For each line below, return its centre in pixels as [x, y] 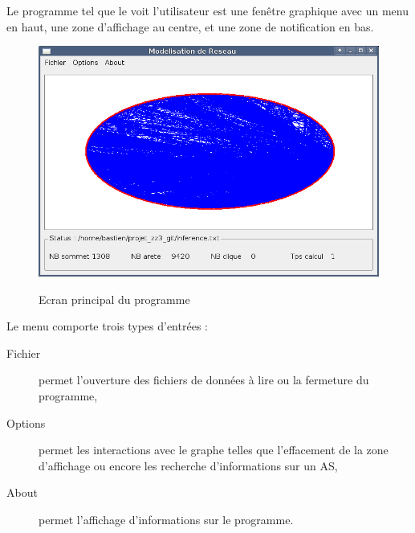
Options [26, 422]
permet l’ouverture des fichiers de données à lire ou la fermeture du [204, 380]
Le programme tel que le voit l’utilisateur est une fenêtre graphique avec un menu [208, 10]
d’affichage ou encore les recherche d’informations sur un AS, [188, 465]
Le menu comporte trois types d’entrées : [107, 326]
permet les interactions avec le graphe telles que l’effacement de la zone [214, 450]
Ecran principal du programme [114, 299]
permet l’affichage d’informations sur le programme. [166, 519]
